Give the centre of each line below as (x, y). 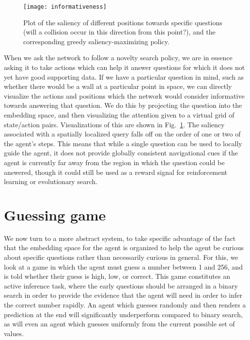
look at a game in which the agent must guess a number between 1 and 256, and (123, 266)
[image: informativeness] (65, 7)
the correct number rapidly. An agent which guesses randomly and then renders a (125, 305)
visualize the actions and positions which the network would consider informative (124, 95)
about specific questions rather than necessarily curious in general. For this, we (121, 257)
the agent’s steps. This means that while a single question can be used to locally (123, 143)
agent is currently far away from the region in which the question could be (114, 162)
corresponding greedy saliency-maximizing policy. (96, 41)
